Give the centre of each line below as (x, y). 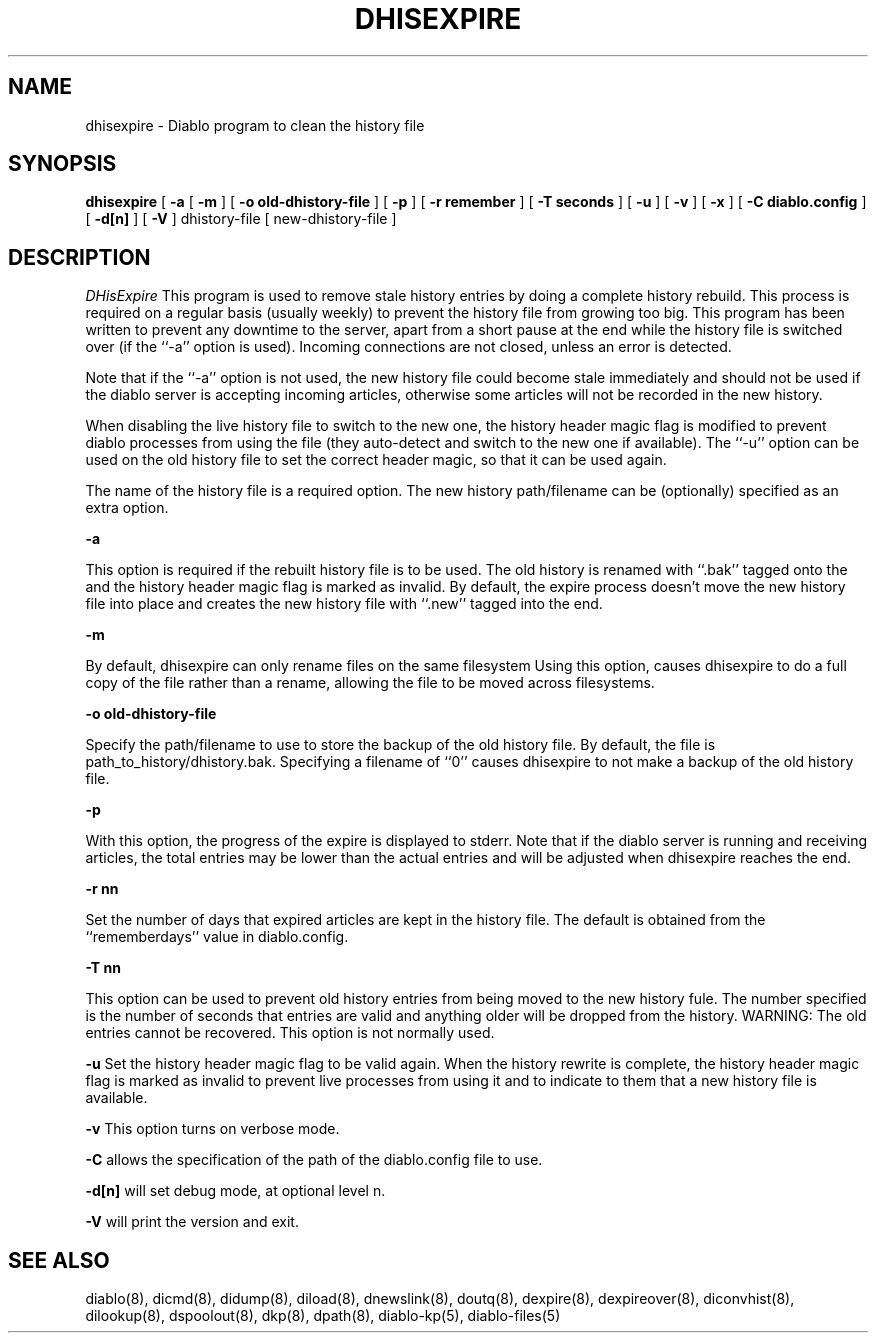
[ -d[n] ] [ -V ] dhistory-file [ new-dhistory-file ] (241, 219)
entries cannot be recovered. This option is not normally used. (290, 1033)
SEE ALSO (59, 1260)
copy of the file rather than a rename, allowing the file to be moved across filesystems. (370, 683)
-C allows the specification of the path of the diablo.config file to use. (314, 1160)
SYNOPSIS (62, 164)
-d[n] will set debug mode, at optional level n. (235, 1191)
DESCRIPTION (79, 257)
